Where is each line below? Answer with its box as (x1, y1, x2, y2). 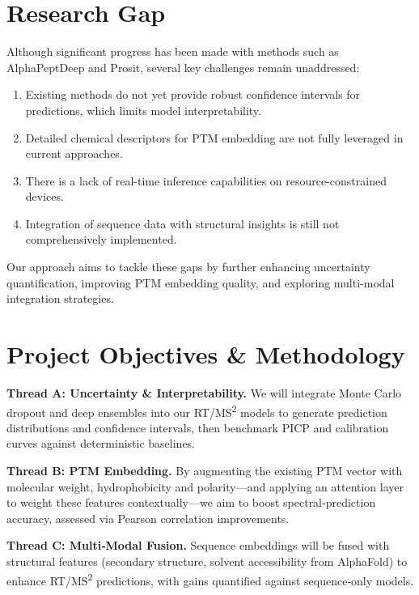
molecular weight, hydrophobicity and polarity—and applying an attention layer (6, 478, 404, 495)
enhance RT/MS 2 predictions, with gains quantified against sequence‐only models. (6, 569, 414, 589)
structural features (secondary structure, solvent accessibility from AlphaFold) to (6, 552, 408, 569)
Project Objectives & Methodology (6, 338, 405, 371)
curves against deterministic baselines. (6, 435, 196, 452)
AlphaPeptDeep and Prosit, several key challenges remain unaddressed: (6, 58, 360, 75)
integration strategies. (6, 290, 114, 307)
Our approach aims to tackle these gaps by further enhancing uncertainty (6, 258, 370, 275)
